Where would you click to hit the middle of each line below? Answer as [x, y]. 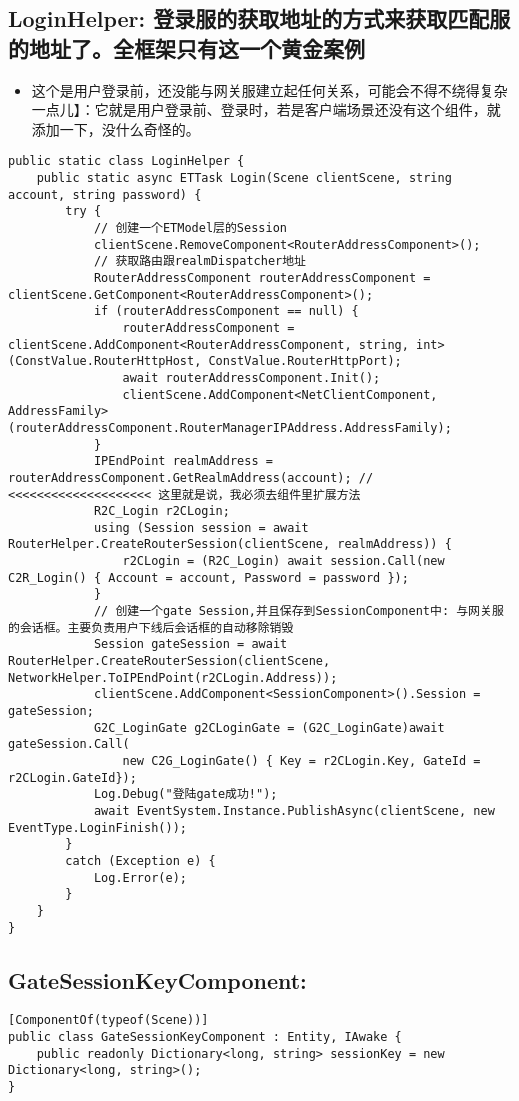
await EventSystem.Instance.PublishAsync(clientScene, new [294, 810]
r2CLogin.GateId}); [72, 777]
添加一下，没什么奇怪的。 [115, 128]
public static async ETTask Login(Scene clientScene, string [244, 178]
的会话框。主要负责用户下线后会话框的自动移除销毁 [151, 627]
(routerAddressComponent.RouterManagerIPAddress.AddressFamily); [230, 427]
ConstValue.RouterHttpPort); [305, 361]
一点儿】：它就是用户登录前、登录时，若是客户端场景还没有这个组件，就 [266, 109]
